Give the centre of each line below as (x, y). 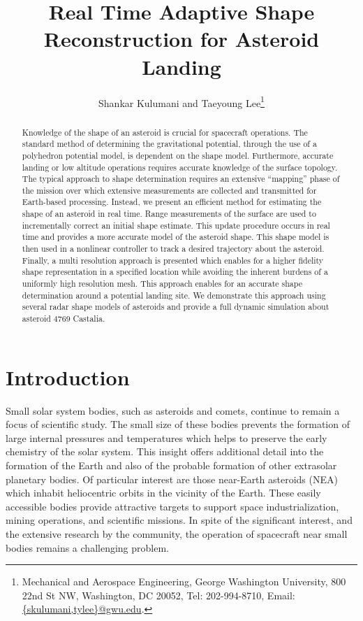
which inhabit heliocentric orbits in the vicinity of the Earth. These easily (163, 493)
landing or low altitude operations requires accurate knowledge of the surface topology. (180, 167)
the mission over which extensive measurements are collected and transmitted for (169, 190)
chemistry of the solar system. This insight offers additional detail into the (165, 451)
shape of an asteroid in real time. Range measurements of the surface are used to (169, 214)
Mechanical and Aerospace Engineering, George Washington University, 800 (184, 581)
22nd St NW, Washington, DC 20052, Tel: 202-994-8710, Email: (158, 595)
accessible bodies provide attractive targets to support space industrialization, (172, 506)
